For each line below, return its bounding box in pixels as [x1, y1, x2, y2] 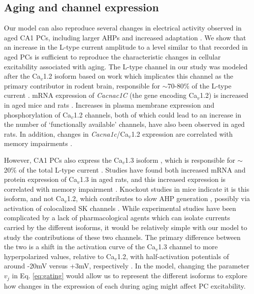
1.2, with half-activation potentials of [117, 251, 229, 261]
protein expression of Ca [4, 174, 77, 184]
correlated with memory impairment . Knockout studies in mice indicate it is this [4, 183, 250, 194]
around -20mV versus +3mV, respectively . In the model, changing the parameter [4, 261, 250, 271]
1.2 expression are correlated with [131, 128, 233, 139]
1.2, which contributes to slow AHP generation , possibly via [67, 193, 250, 204]
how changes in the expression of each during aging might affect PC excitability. [4, 280, 246, 291]
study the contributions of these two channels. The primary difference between [4, 232, 241, 242]
